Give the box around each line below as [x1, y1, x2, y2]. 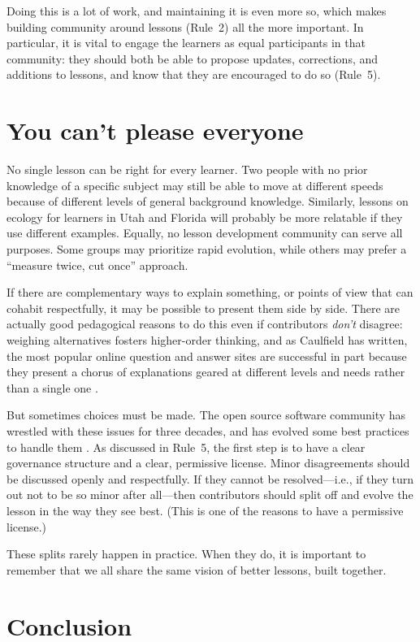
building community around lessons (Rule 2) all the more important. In [6, 18, 364, 35]
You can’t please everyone [6, 114, 304, 147]
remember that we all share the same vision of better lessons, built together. [6, 561, 387, 578]
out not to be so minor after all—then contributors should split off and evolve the [6, 486, 414, 503]
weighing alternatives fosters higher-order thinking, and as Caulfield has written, [6, 332, 408, 349]
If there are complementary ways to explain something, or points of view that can [6, 284, 414, 301]
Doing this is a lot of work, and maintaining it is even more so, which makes [6, 2, 387, 19]
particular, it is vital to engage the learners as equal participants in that [6, 34, 366, 51]
